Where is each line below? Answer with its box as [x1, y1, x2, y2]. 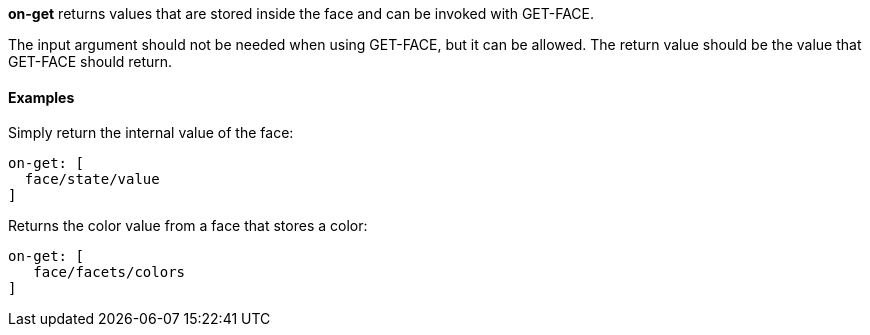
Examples [8, 88, 75, 106]
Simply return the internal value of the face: [8, 124, 294, 142]
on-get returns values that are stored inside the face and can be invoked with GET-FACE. [8, 5, 595, 22]
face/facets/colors [33, 264, 186, 281]
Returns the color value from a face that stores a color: [8, 217, 368, 235]
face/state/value [24, 171, 160, 188]
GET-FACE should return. [8, 53, 173, 70]
